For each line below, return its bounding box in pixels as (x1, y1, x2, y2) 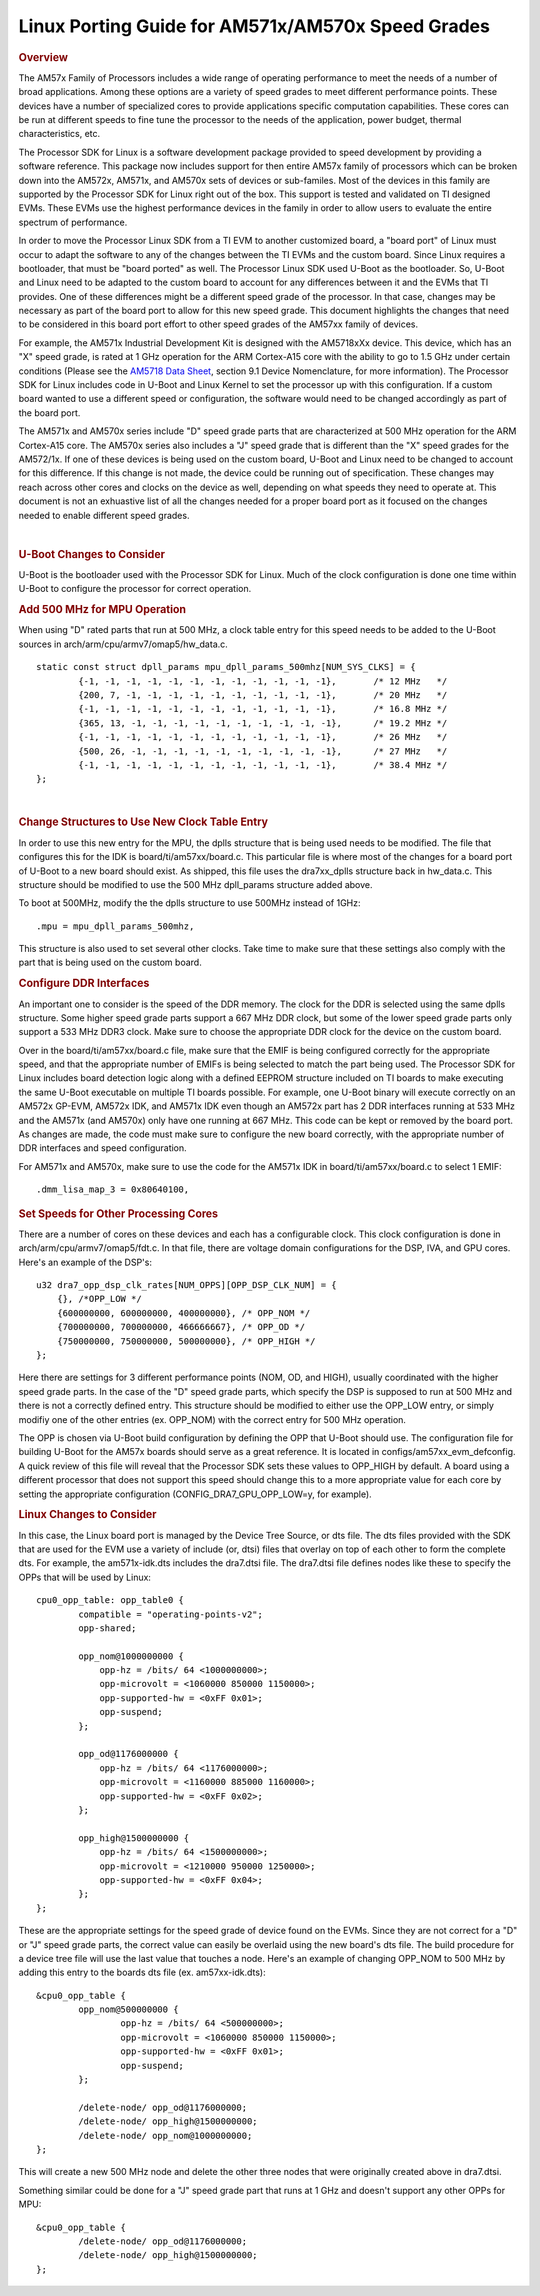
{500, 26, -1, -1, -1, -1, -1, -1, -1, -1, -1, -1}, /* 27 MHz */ (78, 745, 448, 757)
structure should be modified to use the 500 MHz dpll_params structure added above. (18, 878, 374, 890)
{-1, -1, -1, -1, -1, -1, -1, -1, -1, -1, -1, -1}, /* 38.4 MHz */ (78, 759, 448, 770)
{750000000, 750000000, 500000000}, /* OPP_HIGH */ (56, 1335, 316, 1347)
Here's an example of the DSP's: (18, 1256, 152, 1268)
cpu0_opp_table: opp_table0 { (36, 1595, 185, 1606)
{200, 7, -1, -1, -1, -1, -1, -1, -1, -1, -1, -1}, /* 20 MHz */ (78, 689, 448, 700)
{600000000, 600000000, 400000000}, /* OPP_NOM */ (56, 1307, 311, 1319)
